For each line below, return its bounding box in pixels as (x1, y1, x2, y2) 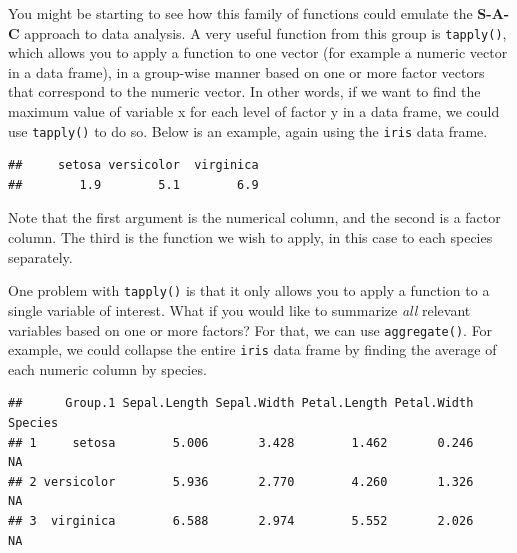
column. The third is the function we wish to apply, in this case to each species (8, 227, 493, 248)
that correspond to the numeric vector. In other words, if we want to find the (8, 81, 481, 102)
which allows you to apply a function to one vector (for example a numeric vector (8, 42, 508, 63)
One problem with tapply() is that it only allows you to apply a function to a (8, 280, 490, 301)
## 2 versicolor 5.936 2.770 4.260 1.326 (8, 474, 474, 489)
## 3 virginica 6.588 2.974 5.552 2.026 (8, 513, 474, 528)
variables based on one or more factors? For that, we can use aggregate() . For (8, 319, 493, 340)
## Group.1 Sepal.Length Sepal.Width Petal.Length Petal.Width (8, 396, 474, 411)
